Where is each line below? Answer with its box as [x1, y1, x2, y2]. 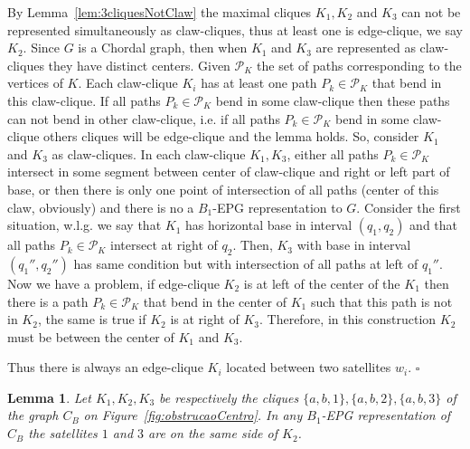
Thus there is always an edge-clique [7, 358, 203, 377]
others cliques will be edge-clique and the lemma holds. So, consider [43, 127, 419, 146]
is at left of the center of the [243, 273, 400, 292]
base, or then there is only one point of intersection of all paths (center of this [7, 179, 439, 198]
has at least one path [201, 73, 317, 92]
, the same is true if [37, 310, 146, 329]
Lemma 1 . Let [7, 387, 91, 406]
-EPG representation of [321, 406, 451, 425]
